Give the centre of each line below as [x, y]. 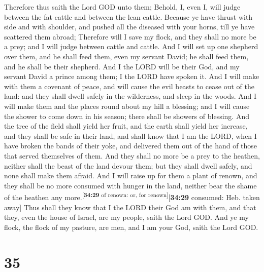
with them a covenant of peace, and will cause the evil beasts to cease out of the [129, 86]
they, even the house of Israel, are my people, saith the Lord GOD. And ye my [126, 217]
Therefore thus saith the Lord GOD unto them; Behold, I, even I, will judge [122, 7]
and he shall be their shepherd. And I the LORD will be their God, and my [122, 66]
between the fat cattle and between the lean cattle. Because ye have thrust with [128, 16]
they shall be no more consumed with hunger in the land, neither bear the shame [130, 185]
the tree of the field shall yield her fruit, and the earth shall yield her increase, [126, 126]
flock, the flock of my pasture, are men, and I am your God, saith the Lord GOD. [131, 227]
